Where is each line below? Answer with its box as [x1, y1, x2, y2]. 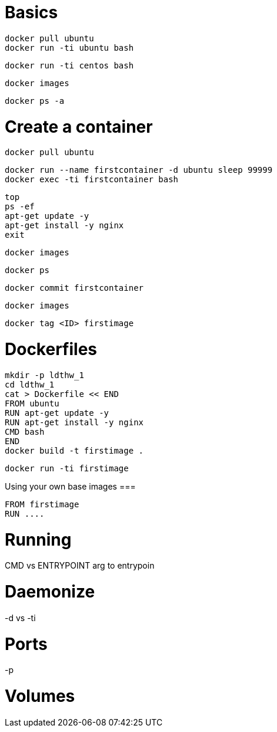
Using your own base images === [5, 481, 136, 491]
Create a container [5, 116, 153, 137]
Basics [5, 2, 58, 22]
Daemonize [5, 582, 95, 602]
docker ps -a [5, 96, 65, 106]
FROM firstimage [5, 499, 79, 509]
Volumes [5, 686, 75, 706]
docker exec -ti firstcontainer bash [5, 175, 179, 185]
